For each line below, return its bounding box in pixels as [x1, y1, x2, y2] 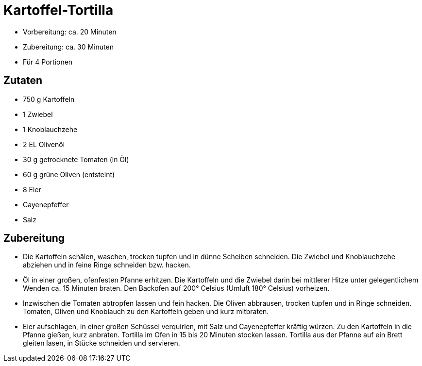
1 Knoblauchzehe [23, 125, 78, 133]
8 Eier [23, 185, 41, 194]
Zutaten [3, 74, 43, 87]
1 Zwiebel [23, 110, 53, 118]
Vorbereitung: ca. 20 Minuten [23, 27, 117, 36]
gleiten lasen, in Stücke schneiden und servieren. [23, 339, 180, 348]
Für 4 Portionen [23, 57, 73, 66]
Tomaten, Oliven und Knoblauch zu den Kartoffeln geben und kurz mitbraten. [23, 307, 269, 316]
